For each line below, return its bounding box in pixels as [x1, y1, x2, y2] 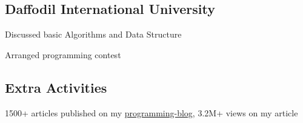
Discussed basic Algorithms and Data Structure [5, 28, 182, 41]
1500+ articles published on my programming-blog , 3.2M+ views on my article [5, 106, 298, 119]
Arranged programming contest [5, 48, 121, 61]
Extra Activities [5, 78, 107, 96]
